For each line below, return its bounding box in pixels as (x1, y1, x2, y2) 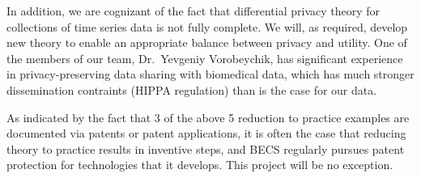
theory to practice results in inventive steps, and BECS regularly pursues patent (6, 140, 405, 157)
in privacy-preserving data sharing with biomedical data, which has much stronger (6, 66, 415, 83)
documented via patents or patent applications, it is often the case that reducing (6, 125, 406, 142)
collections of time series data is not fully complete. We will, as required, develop (6, 18, 408, 35)
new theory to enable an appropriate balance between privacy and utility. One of (6, 34, 407, 51)
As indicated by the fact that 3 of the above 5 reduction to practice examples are (6, 108, 410, 125)
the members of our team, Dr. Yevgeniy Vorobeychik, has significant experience (6, 49, 403, 66)
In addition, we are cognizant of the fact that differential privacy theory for (6, 2, 381, 19)
